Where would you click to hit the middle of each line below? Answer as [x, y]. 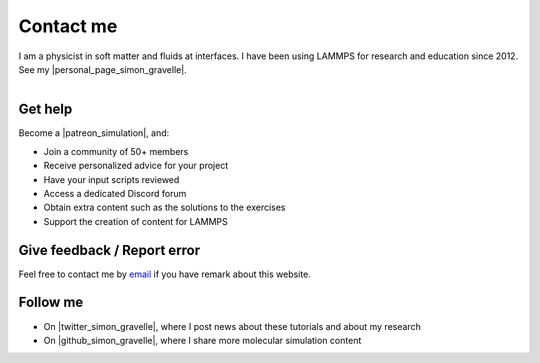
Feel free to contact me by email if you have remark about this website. [165, 274]
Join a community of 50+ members [116, 151]
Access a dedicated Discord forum [115, 193]
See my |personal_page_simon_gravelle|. [102, 69]
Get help [45, 109]
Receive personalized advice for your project [136, 166]
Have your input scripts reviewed [111, 179]
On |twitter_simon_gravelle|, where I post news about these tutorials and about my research [232, 326]
